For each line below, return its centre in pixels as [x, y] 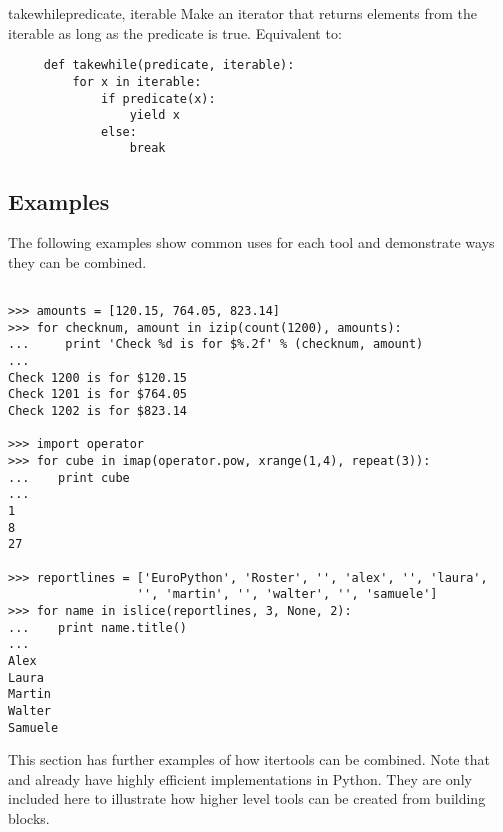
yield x [154, 115]
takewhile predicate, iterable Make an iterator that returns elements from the [243, 13]
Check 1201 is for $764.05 [97, 394]
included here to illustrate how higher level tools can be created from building [247, 798]
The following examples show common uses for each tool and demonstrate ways [251, 242]
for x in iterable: [137, 81]
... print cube [69, 477]
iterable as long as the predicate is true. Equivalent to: [175, 32]
